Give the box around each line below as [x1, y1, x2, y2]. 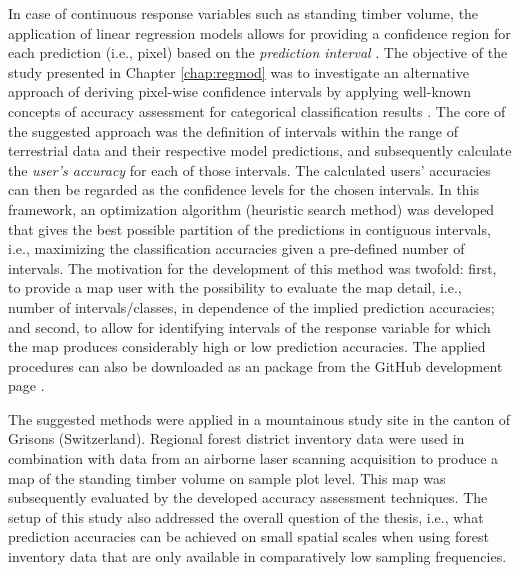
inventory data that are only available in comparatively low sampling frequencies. [8, 546, 507, 567]
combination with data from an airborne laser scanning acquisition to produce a [8, 448, 499, 469]
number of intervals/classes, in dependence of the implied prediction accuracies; [8, 296, 495, 317]
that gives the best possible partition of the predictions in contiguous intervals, [8, 218, 491, 239]
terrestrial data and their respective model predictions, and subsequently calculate [8, 140, 512, 161]
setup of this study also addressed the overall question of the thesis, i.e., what [8, 506, 484, 527]
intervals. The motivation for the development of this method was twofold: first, [8, 257, 497, 278]
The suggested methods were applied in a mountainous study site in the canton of [8, 408, 511, 429]
